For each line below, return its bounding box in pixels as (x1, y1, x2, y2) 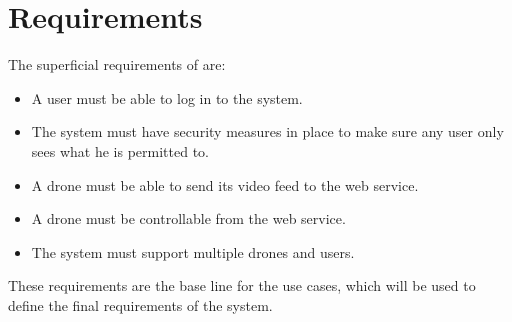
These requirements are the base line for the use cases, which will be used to (8, 275, 476, 296)
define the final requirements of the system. (8, 294, 273, 315)
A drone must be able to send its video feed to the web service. (31, 174, 419, 195)
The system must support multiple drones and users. (31, 241, 355, 262)
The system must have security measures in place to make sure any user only (31, 121, 504, 142)
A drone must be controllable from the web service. (31, 208, 346, 229)
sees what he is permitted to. (31, 140, 209, 161)
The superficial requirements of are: (8, 54, 226, 75)
